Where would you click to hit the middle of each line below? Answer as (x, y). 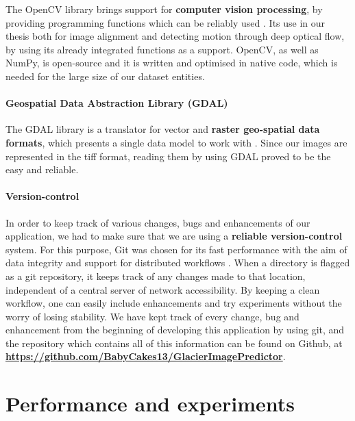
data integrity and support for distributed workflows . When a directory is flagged (178, 263)
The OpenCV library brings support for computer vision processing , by (164, 9)
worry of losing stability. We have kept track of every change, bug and (152, 316)
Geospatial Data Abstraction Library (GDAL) (117, 103)
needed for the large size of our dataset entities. (105, 76)
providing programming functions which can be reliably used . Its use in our (166, 22)
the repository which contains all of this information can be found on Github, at (174, 343)
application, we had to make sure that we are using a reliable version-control (174, 236)
